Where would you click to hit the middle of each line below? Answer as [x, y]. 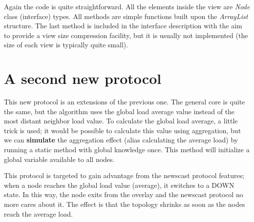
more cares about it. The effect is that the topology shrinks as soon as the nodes [125, 204]
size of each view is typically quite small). [66, 45]
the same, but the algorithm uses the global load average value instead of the [119, 111]
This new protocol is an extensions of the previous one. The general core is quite [125, 102]
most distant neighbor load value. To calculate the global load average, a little [121, 121]
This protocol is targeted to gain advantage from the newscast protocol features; [124, 175]
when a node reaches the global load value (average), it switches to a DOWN [119, 185]
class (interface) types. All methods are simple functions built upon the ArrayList [126, 16]
